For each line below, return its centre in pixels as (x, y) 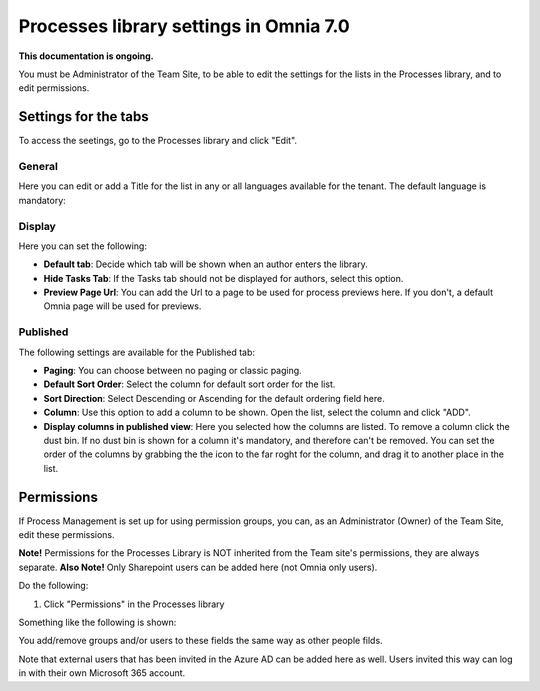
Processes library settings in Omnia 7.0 (184, 26)
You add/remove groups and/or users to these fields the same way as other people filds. (201, 641)
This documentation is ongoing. (86, 56)
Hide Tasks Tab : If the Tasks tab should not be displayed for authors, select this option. (223, 278)
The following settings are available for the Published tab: (136, 352)
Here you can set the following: (82, 246)
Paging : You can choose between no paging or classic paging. (172, 370)
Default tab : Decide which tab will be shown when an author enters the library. (206, 264)
